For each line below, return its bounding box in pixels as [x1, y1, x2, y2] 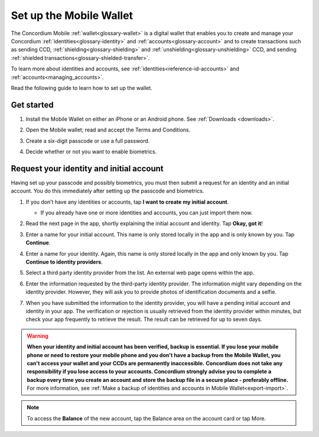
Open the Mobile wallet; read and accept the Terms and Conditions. [25, 126, 191, 133]
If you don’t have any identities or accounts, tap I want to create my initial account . [25, 198, 229, 205]
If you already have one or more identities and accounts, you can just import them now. [40, 209, 253, 216]
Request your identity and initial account [11, 163, 164, 173]
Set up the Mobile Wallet [11, 9, 133, 22]
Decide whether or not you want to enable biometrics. [25, 148, 157, 155]
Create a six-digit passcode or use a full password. [25, 137, 150, 144]
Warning [27, 332, 48, 339]
